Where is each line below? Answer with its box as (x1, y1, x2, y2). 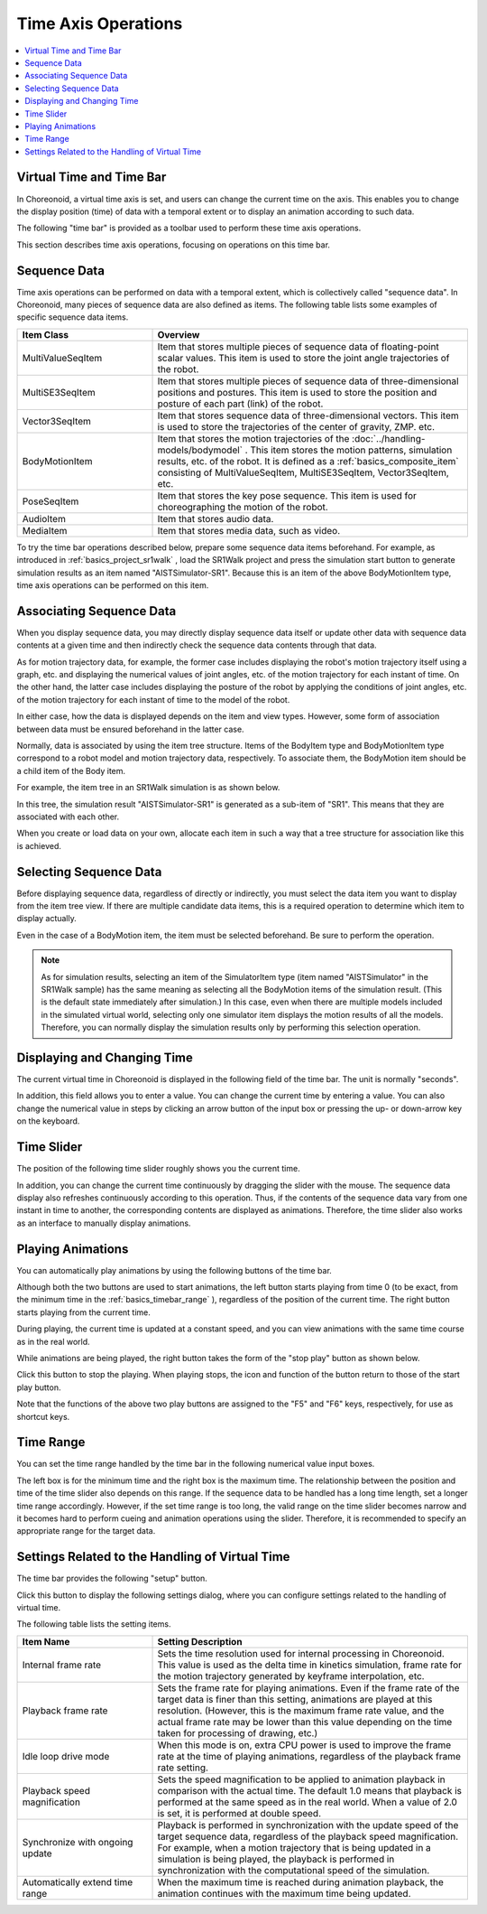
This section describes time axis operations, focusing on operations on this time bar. (16, 239, 331, 250)
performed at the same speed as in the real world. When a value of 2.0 (157, 1796, 457, 1808)
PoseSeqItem (22, 495, 79, 508)
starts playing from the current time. (16, 1306, 151, 1318)
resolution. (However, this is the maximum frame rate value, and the (157, 1704, 445, 1716)
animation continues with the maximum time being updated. (157, 1887, 411, 1900)
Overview (157, 328, 200, 341)
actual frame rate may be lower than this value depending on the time (157, 1715, 453, 1728)
